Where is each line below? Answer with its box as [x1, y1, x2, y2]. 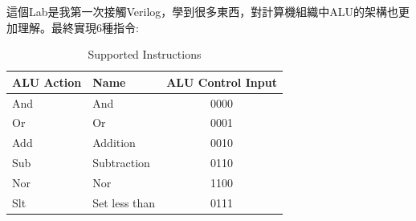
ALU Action [12, 73, 82, 90]
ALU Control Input [166, 73, 277, 90]
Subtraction [92, 154, 150, 171]
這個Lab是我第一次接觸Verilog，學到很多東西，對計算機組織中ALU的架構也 [6, 3, 399, 19]
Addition [92, 134, 136, 151]
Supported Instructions [88, 46, 202, 63]
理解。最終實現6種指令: [17, 18, 139, 35]
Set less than [92, 194, 156, 211]
